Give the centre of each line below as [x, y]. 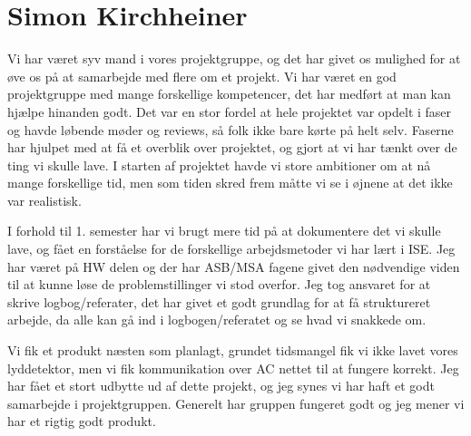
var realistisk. [44, 200]
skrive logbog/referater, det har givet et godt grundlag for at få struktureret [219, 301]
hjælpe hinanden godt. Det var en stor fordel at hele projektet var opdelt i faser [230, 111]
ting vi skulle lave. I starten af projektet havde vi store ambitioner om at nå [219, 165]
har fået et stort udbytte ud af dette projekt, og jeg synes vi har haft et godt [221, 386]
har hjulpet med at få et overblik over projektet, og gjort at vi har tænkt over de [232, 147]
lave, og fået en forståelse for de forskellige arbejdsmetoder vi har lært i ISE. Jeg [231, 249]
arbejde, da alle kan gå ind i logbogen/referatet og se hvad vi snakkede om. [217, 320]
